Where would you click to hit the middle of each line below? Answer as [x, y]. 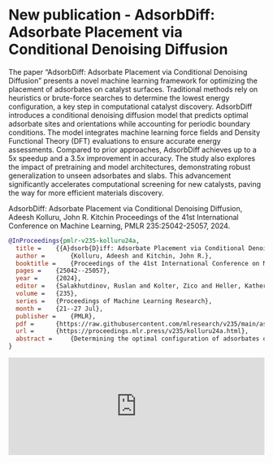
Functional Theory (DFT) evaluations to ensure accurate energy [115, 141]
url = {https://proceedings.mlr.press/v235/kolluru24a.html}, [132, 331]
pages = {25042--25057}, [63, 271]
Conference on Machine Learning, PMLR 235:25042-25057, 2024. [119, 226]
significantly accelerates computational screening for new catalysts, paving [135, 184]
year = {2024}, [49, 279]
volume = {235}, [47, 294]
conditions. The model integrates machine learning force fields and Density [134, 132]
